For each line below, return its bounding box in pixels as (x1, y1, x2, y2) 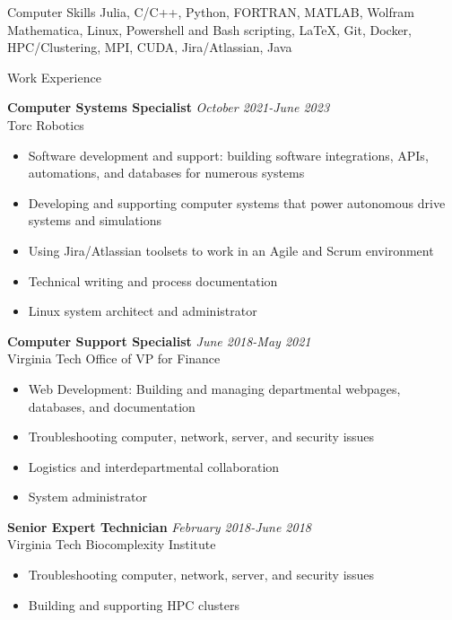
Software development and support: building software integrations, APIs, (28, 145, 429, 164)
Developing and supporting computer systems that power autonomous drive (28, 193, 446, 212)
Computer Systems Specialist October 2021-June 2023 (7, 98, 330, 117)
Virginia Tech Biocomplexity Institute (7, 535, 216, 554)
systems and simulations (28, 211, 161, 230)
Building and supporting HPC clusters (28, 595, 240, 614)
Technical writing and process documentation (28, 271, 278, 290)
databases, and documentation (28, 397, 196, 415)
